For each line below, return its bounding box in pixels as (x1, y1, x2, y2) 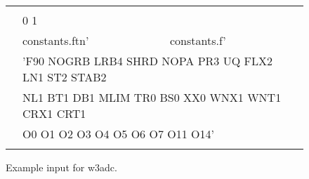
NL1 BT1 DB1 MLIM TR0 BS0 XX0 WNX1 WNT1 (22, 89, 282, 105)
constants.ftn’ (22, 32, 89, 48)
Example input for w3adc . (6, 160, 117, 174)
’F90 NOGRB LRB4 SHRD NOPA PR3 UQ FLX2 (22, 53, 272, 69)
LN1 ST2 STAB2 (22, 69, 107, 85)
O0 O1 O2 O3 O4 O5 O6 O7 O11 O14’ (22, 126, 214, 142)
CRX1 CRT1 (22, 105, 86, 121)
